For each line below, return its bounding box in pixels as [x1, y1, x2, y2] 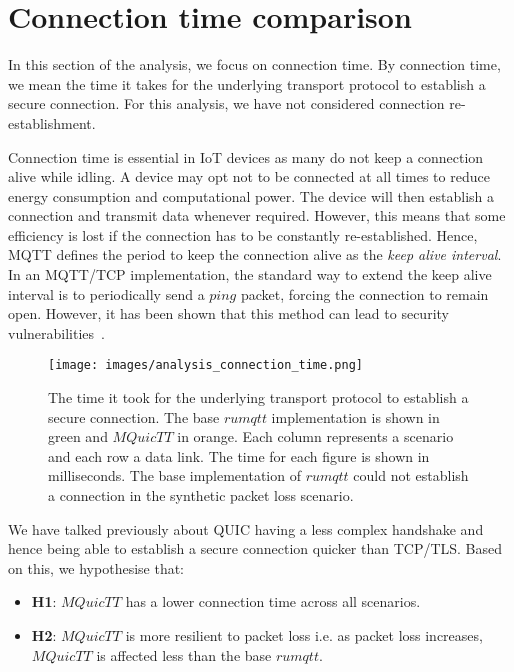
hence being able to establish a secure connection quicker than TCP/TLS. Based [8, 538, 503, 559]
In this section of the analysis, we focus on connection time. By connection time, [8, 54, 501, 75]
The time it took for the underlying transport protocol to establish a [48, 387, 469, 408]
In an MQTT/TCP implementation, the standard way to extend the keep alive [8, 264, 492, 285]
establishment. [8, 112, 96, 133]
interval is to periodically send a [8, 283, 205, 304]
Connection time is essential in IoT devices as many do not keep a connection [8, 146, 484, 167]
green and [48, 426, 108, 447]
